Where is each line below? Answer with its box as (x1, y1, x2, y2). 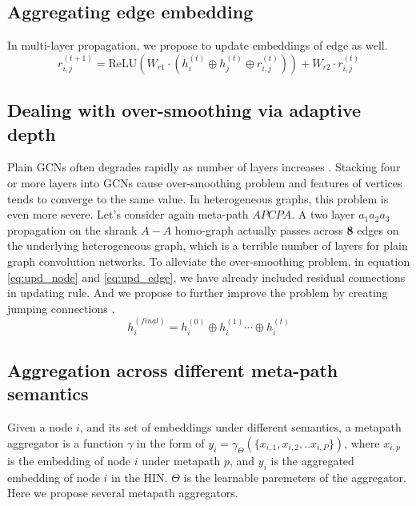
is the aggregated (270, 452, 354, 468)
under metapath (142, 452, 221, 468)
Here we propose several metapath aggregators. (7, 484, 238, 501)
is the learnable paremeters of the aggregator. (183, 468, 406, 485)
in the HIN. (111, 468, 168, 485)
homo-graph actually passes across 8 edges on (174, 221, 399, 238)
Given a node (7, 419, 73, 436)
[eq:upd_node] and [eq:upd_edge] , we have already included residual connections (7, 268, 406, 285)
